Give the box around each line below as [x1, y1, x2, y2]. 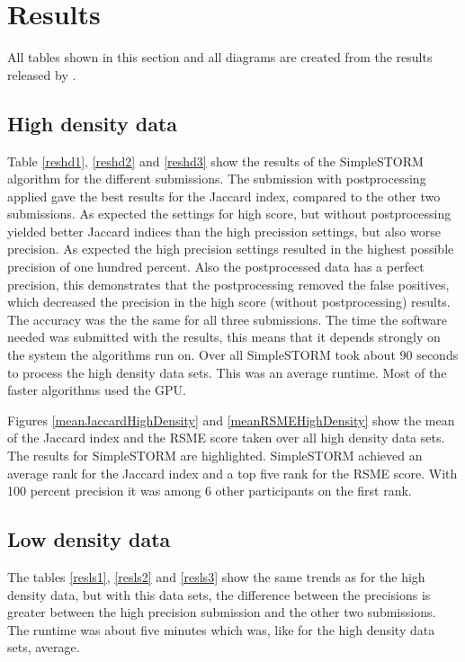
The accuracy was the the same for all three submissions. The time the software [7, 309, 448, 328]
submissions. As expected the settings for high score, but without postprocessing [7, 204, 452, 223]
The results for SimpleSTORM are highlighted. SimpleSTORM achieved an [7, 446, 423, 465]
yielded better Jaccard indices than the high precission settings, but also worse [7, 221, 441, 240]
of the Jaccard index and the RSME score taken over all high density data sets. [7, 428, 445, 447]
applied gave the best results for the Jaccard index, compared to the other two [7, 186, 441, 205]
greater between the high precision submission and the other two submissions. [7, 603, 436, 622]
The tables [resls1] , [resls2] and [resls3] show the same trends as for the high [7, 568, 425, 586]
